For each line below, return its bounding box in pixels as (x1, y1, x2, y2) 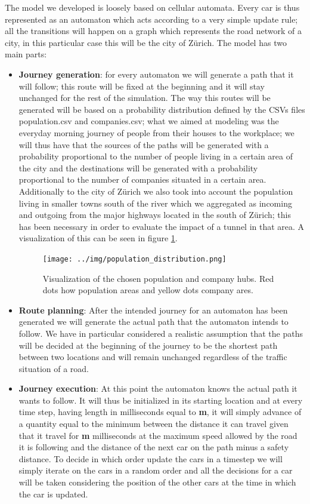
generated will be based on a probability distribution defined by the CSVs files (18, 103, 305, 115)
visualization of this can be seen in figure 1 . (18, 232, 178, 244)
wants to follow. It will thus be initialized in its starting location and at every (18, 394, 303, 406)
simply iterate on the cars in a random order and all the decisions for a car (18, 464, 293, 477)
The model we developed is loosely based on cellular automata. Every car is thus (5, 1, 300, 13)
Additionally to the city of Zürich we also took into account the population (18, 185, 293, 197)
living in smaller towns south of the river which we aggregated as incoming (18, 196, 292, 209)
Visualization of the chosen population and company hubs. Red (42, 272, 274, 284)
